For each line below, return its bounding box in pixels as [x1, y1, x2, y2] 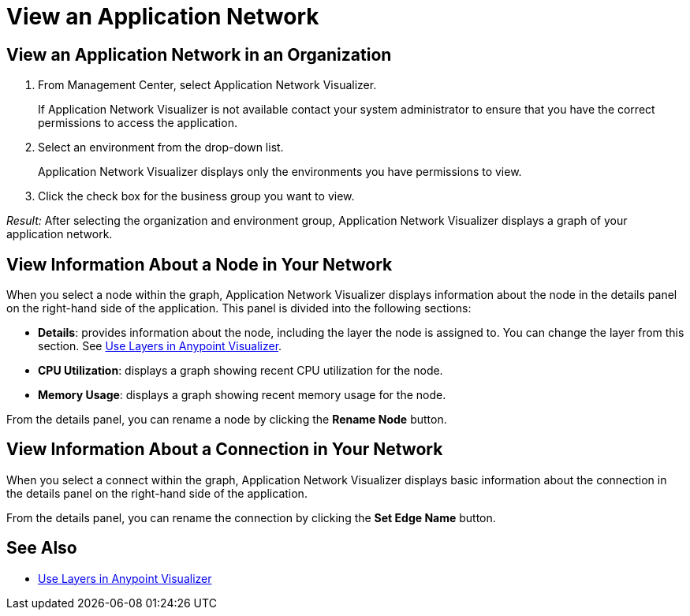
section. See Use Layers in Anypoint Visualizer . [38, 339, 282, 353]
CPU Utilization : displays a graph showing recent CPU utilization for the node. [38, 364, 443, 378]
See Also [6, 538, 77, 558]
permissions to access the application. [38, 116, 237, 130]
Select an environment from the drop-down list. [38, 140, 284, 155]
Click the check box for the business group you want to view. [38, 189, 355, 203]
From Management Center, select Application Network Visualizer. [38, 78, 377, 92]
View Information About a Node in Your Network [6, 254, 393, 274]
